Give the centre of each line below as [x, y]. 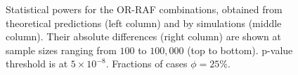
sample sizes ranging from [61, 50]
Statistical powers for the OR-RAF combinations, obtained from [144, 9]
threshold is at [37, 64]
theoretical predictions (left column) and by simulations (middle [144, 23]
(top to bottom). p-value [240, 50]
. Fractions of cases [147, 64]
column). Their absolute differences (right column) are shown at [143, 36]
